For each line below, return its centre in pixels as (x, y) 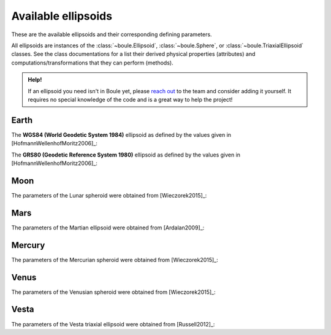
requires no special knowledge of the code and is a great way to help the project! (130, 99)
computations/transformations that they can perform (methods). (93, 63)
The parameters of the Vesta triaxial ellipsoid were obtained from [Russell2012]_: (113, 324)
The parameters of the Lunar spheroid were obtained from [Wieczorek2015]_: (109, 195)
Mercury (28, 245)
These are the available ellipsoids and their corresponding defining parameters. (112, 34)
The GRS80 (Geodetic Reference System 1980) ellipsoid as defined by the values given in (126, 155)
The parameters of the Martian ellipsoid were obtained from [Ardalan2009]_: (108, 228)
